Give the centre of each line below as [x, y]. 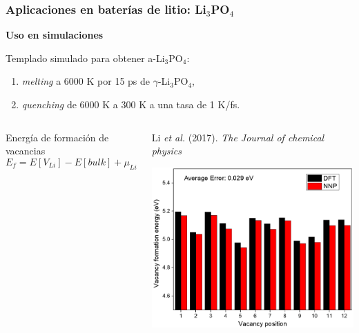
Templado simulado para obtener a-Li [85, 58]
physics [166, 151]
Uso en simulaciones [55, 35]
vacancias [26, 151]
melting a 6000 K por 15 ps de [86, 81]
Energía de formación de [57, 137]
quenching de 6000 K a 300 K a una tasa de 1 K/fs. [131, 104]
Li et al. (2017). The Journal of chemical [238, 137]
